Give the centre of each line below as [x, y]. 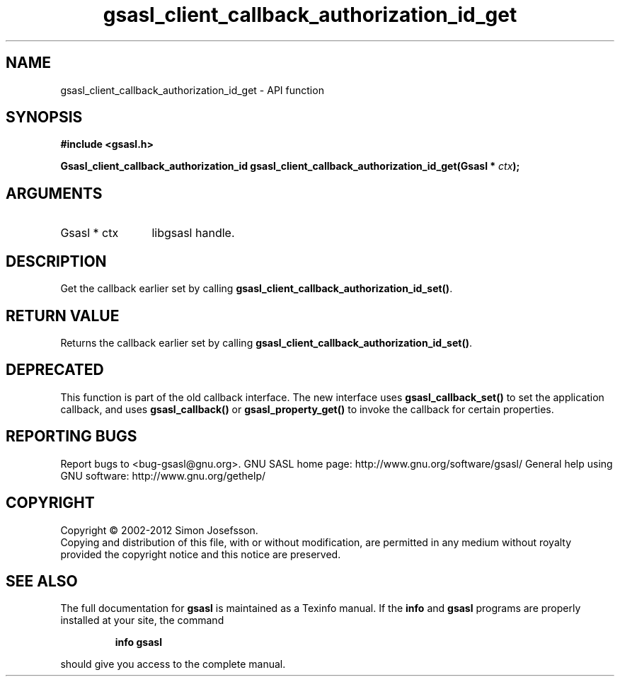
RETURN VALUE [63, 316]
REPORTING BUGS [71, 437]
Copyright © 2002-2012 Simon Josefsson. [159, 530]
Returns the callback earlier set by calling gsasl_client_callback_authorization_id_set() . [266, 342]
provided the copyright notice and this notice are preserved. [201, 554]
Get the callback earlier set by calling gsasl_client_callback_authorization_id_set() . [257, 289]
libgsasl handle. [193, 233]
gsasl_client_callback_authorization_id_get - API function [192, 90]
